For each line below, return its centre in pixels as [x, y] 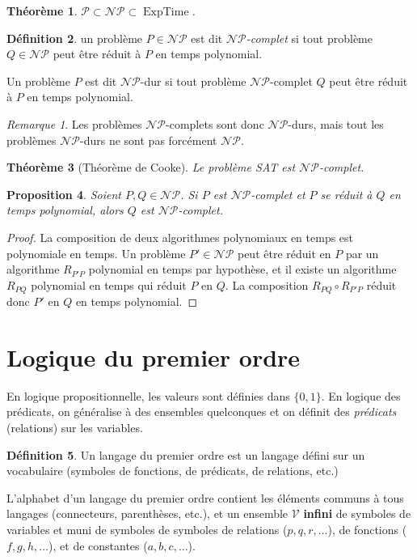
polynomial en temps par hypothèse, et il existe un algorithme [242, 269]
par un [362, 253]
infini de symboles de [357, 513]
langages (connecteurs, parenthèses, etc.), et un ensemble [147, 513]
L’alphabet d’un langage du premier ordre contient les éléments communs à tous [205, 497]
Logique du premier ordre [154, 356]
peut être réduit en [284, 253]
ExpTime [166, 12]
